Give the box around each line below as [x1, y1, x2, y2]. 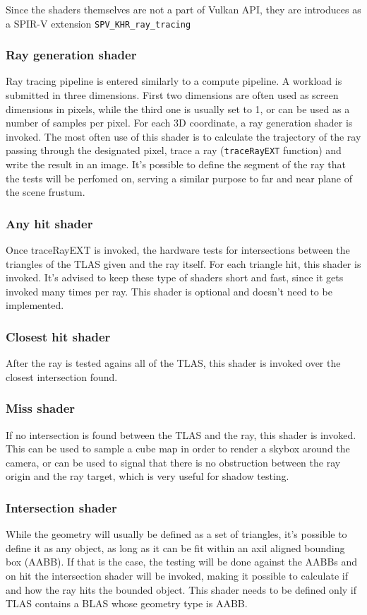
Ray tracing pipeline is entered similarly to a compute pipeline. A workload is [6, 74, 342, 88]
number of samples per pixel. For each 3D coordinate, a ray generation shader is [6, 115, 353, 130]
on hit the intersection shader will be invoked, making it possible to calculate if [6, 568, 348, 583]
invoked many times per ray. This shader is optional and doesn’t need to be [6, 283, 332, 298]
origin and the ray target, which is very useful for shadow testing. [6, 469, 289, 484]
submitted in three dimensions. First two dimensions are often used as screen [6, 88, 339, 102]
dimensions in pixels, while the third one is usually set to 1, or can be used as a [6, 101, 350, 116]
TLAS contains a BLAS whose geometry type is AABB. [6, 596, 248, 611]
